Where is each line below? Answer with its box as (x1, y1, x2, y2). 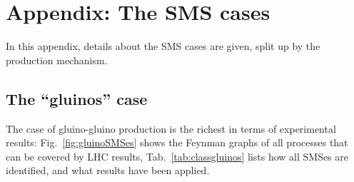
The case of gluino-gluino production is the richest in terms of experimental (6, 121, 336, 136)
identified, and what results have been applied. (6, 163, 210, 178)
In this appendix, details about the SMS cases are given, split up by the (6, 39, 320, 54)
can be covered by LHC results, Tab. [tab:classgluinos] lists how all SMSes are (6, 148, 349, 163)
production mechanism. (6, 52, 108, 67)
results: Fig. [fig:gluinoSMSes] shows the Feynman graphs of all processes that (6, 135, 348, 150)
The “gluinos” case (6, 87, 148, 109)
